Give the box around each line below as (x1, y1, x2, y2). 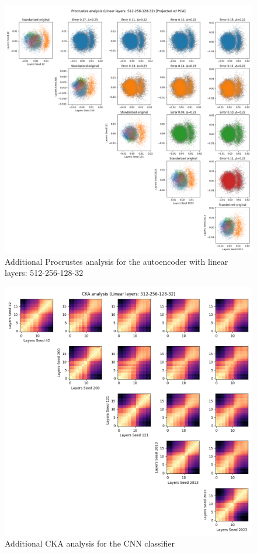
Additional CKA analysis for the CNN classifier (5, 537, 175, 549)
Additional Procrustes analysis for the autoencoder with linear (5, 255, 228, 267)
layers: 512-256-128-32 (5, 267, 84, 279)
